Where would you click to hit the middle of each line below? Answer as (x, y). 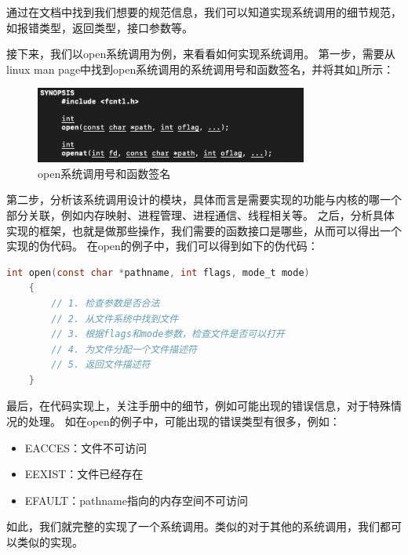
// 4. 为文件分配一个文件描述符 (124, 349)
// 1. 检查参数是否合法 (106, 303)
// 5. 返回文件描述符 (101, 365)
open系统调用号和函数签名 (104, 173)
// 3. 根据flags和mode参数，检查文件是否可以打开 (168, 334)
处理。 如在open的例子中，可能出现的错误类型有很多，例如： (184, 421)
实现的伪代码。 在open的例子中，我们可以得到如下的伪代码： (162, 246)
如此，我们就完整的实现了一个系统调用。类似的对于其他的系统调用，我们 (193, 526)
